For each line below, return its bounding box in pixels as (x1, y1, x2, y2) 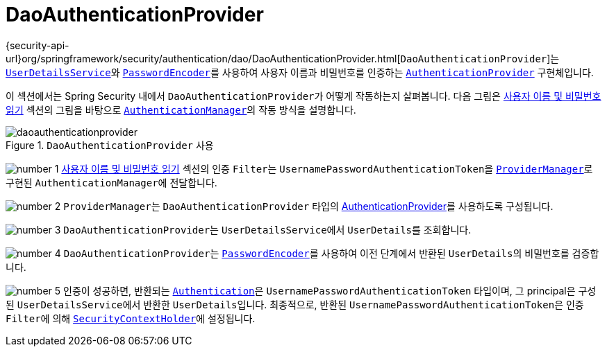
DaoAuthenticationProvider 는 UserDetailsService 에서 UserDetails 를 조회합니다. (63, 223, 472, 236)
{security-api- (6, 39, 69, 51)
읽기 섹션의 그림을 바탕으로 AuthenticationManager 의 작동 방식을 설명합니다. (6, 103, 356, 116)
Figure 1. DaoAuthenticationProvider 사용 (6, 139, 214, 151)
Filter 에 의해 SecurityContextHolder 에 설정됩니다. (6, 312, 256, 324)
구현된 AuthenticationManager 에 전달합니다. (6, 176, 217, 188)
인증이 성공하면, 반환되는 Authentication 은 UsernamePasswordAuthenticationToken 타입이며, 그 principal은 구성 (63, 284, 597, 297)
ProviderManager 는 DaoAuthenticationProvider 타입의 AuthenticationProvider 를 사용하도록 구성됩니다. (63, 200, 554, 212)
